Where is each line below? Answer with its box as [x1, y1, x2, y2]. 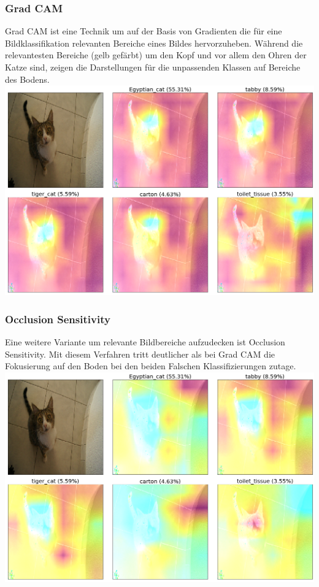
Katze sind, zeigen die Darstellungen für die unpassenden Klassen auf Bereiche [5, 61, 301, 73]
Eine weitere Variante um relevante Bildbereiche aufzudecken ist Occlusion [5, 336, 285, 348]
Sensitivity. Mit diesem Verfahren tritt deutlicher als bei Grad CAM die [5, 347, 275, 360]
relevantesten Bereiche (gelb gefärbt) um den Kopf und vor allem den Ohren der [5, 48, 307, 61]
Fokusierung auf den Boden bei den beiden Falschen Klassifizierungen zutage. [5, 359, 296, 372]
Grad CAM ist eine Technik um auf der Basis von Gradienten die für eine [5, 25, 282, 37]
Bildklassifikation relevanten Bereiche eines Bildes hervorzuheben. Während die [5, 36, 303, 49]
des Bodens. [5, 72, 50, 85]
